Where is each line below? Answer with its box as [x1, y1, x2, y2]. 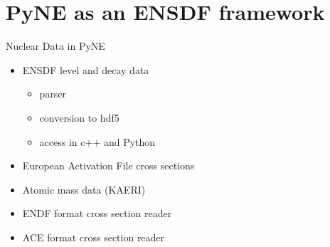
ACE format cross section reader [22, 229, 165, 244]
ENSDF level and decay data [22, 62, 149, 77]
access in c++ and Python [39, 134, 156, 149]
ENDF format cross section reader [22, 206, 172, 221]
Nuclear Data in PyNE [6, 38, 105, 53]
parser [39, 86, 67, 101]
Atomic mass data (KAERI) [22, 182, 146, 196]
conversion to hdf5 [39, 110, 119, 125]
